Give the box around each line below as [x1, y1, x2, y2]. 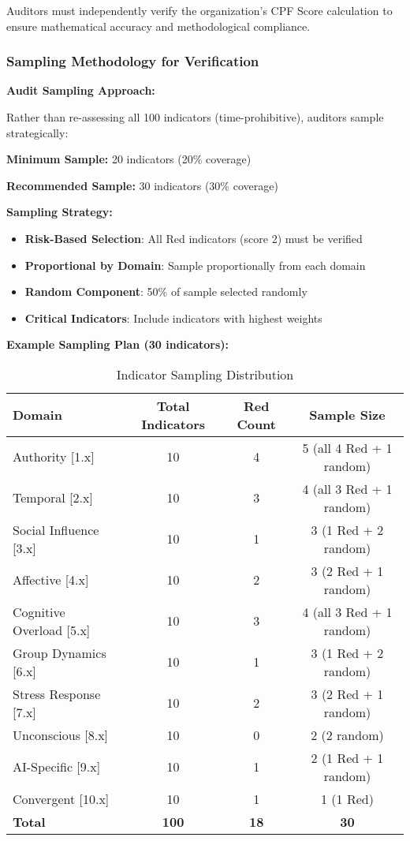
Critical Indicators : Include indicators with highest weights [24, 309, 322, 326]
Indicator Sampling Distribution [116, 364, 294, 383]
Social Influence [13, 520, 99, 539]
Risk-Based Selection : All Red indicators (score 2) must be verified [24, 230, 363, 246]
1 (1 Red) [321, 789, 374, 808]
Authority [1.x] [13, 447, 95, 466]
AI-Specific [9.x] [13, 757, 101, 776]
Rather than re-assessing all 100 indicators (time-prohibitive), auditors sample [6, 109, 384, 125]
